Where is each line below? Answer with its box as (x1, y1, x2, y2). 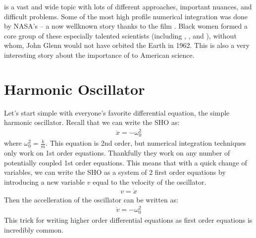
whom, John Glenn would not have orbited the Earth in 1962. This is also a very (4, 40, 250, 50)
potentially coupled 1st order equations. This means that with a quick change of (4, 157, 247, 167)
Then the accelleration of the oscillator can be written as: (4, 194, 178, 204)
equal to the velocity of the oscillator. (93, 176, 206, 187)
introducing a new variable (4, 176, 85, 187)
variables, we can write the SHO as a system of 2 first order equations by (4, 167, 226, 177)
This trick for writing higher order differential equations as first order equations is (4, 215, 253, 225)
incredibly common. (4, 225, 64, 235)
